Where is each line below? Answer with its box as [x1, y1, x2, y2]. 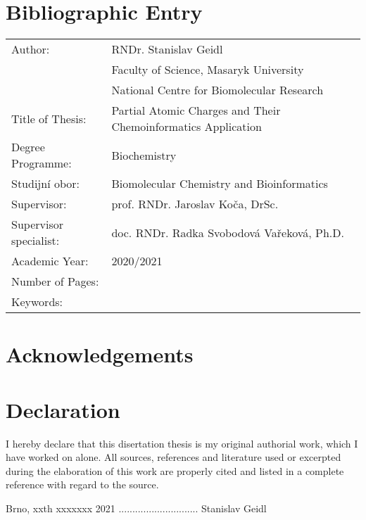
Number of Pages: [11, 273, 99, 290]
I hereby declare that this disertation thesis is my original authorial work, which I [6, 436, 358, 450]
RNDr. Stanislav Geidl [111, 41, 223, 58]
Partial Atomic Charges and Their [111, 102, 281, 119]
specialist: [11, 232, 60, 249]
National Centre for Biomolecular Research [111, 82, 324, 99]
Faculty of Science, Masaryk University [111, 61, 304, 78]
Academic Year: [11, 253, 89, 269]
